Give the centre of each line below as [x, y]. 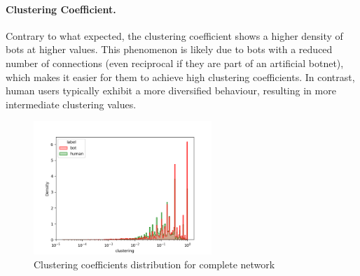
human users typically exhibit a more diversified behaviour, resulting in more [171, 90]
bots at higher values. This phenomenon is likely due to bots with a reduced [169, 49]
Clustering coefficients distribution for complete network [154, 264]
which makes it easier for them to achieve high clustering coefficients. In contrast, [180, 77]
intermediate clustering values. [71, 104]
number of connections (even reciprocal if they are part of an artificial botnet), [175, 63]
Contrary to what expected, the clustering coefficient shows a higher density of [174, 35]
